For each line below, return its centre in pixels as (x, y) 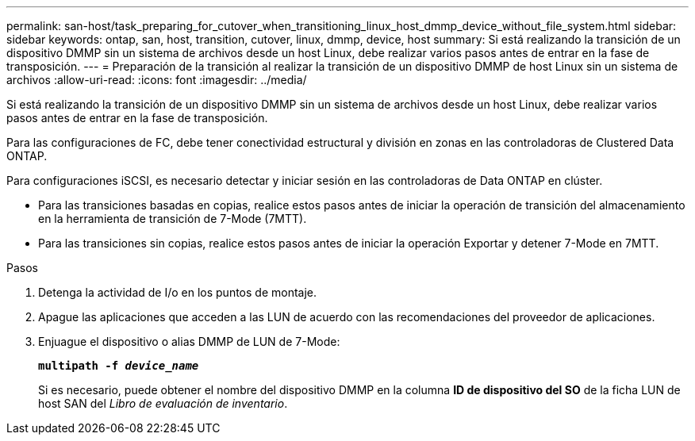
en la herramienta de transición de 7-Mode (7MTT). (173, 219)
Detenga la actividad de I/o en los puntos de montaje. (178, 292)
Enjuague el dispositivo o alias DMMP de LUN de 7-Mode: (189, 341)
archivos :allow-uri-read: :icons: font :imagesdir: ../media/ (157, 80)
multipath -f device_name (119, 366)
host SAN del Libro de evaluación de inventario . (163, 403)
